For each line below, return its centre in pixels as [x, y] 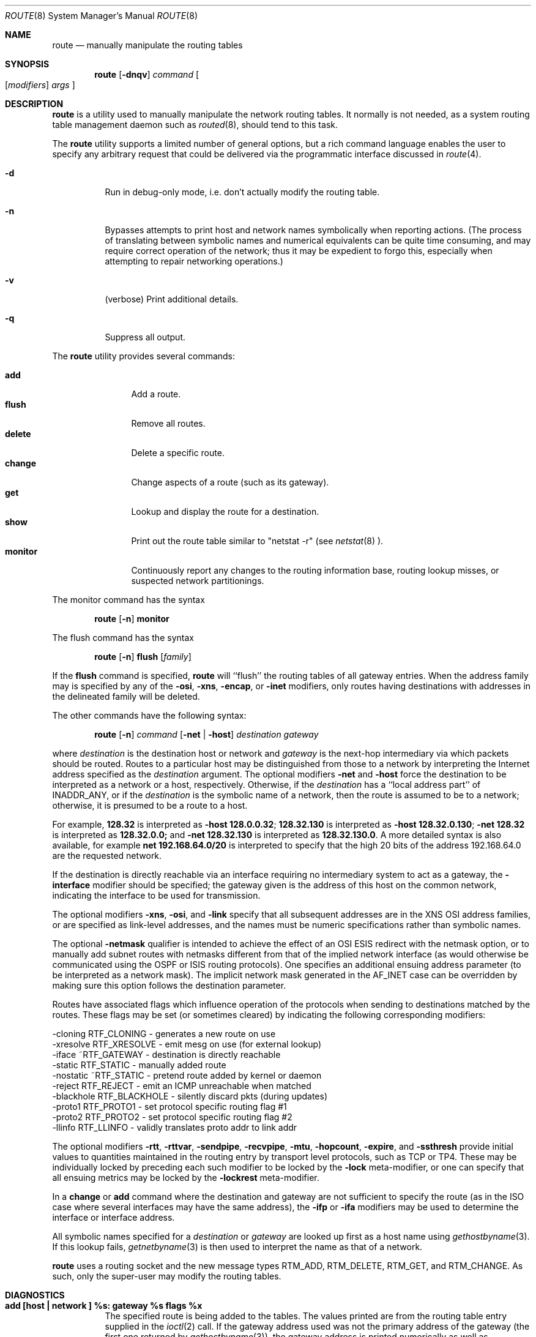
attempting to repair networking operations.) [194, 261]
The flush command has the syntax [123, 638]
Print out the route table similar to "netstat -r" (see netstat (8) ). [257, 541]
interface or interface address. [114, 1217]
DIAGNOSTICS [35, 1295]
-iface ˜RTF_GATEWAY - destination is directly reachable [166, 1054]
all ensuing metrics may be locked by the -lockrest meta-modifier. [186, 1178]
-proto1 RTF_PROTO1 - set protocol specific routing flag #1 [169, 1107]
